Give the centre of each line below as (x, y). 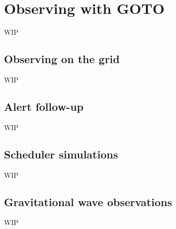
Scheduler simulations (61, 154)
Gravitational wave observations (88, 201)
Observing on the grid (62, 59)
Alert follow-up (44, 106)
